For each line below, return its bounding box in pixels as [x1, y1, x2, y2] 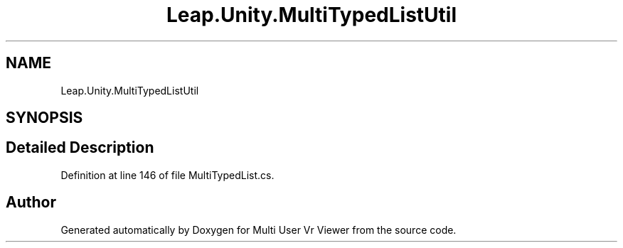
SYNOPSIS [6, 109, 83, 127]
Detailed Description [6, 139, 154, 157]
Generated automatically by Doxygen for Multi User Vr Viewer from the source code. [60, 223, 457, 236]
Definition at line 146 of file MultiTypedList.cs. [60, 168, 275, 181]
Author [6, 193, 56, 212]
